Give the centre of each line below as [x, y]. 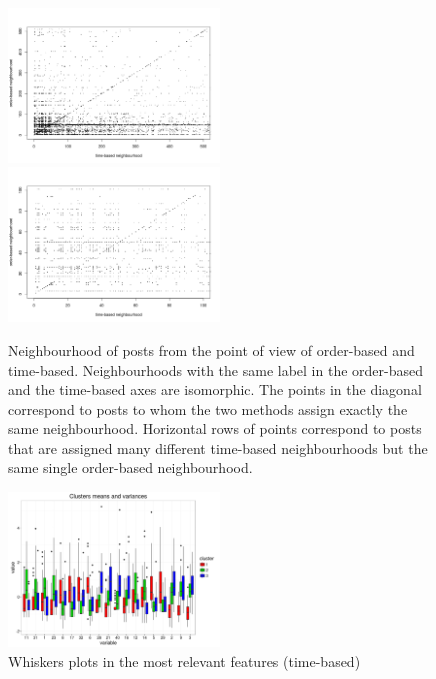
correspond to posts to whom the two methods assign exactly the [208, 408]
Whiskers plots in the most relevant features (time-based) [184, 660]
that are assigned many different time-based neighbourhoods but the [218, 447]
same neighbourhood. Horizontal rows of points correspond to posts [215, 428]
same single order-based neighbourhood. [130, 467]
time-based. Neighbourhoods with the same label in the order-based [215, 369]
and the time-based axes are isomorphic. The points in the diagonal [215, 389]
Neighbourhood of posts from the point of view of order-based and [211, 349]
